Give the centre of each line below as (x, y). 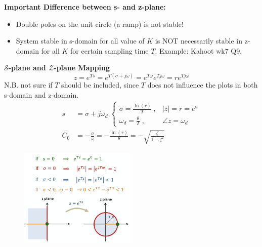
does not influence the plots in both (203, 85)
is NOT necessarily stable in (199, 41)
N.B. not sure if (28, 85)
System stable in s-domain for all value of (80, 41)
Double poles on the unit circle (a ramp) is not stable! (100, 24)
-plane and (27, 68)
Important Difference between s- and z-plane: (85, 7)
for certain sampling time (110, 50)
